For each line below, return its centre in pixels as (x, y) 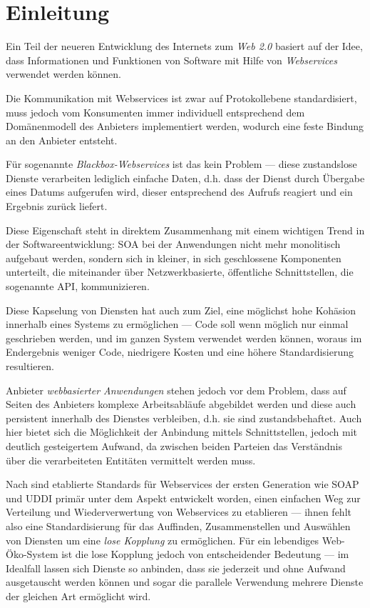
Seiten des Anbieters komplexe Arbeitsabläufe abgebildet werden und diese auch (181, 404)
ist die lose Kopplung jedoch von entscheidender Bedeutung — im (205, 554)
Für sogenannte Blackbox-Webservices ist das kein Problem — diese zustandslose (181, 164)
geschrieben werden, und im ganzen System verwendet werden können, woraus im (184, 338)
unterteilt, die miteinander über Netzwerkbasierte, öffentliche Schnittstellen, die (180, 272)
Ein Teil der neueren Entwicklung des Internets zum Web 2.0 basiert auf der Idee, (184, 46)
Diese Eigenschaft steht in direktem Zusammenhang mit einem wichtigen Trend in (185, 230)
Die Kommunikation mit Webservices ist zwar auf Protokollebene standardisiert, (181, 98)
